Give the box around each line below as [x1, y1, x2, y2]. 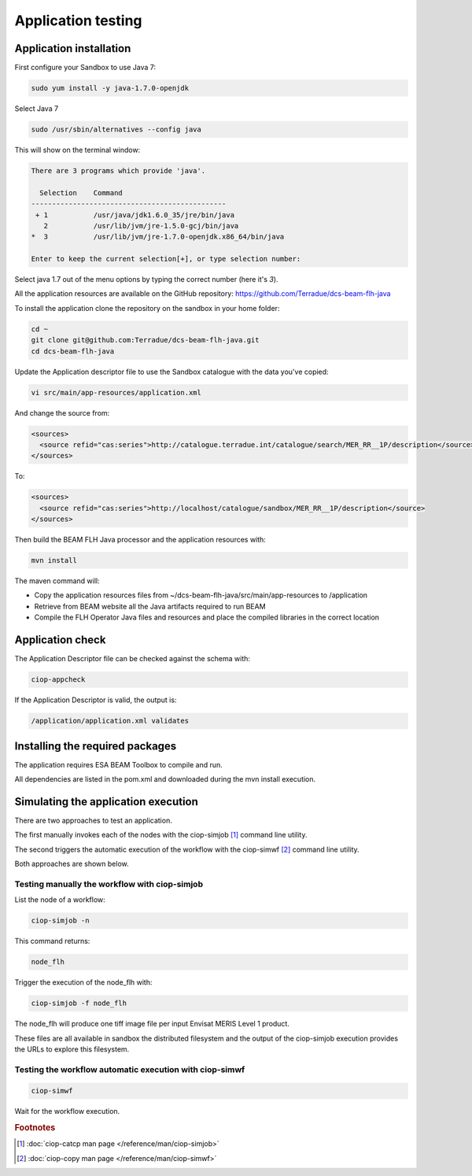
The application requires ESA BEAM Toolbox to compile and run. [14, 760, 223, 769]
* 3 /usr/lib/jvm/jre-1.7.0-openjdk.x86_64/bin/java [31, 232, 285, 242]
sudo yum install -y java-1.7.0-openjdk [31, 83, 189, 93]
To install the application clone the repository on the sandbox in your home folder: [14, 303, 280, 312]
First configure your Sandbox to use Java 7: [14, 63, 157, 72]
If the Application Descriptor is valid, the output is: [14, 695, 177, 704]
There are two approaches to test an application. [14, 815, 172, 825]
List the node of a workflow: [14, 895, 105, 904]
